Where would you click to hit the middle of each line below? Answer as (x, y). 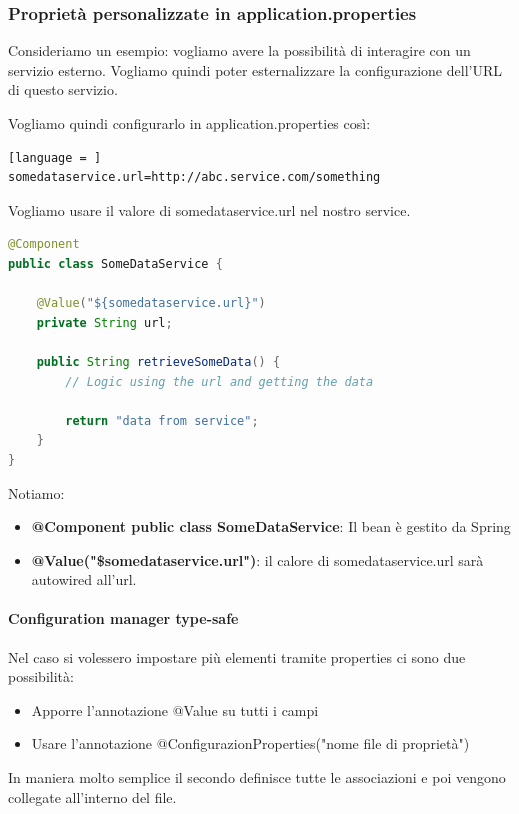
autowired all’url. (84, 579)
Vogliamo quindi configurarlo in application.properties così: (189, 123)
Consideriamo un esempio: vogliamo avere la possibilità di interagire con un (239, 50)
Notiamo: (36, 492)
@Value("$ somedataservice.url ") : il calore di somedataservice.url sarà (257, 559)
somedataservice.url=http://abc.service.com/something (194, 177)
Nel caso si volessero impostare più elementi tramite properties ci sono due (237, 656)
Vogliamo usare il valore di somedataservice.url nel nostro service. (209, 209)
